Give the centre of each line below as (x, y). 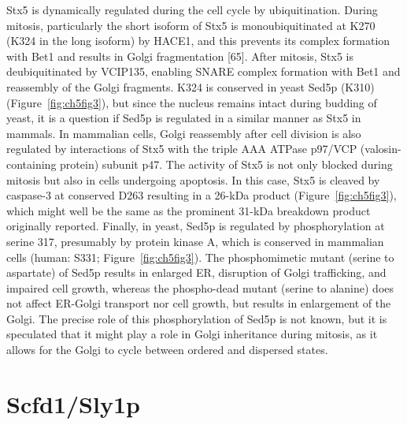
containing (31, 164)
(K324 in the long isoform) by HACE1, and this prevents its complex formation (198, 41)
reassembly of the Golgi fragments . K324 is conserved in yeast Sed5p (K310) (191, 86)
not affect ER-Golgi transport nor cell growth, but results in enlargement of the (199, 303)
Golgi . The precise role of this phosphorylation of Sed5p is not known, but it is (197, 318)
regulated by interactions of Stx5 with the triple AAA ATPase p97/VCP (182, 149)
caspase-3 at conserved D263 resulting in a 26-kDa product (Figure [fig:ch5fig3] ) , (202, 195)
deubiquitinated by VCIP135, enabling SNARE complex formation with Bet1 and (203, 71)
